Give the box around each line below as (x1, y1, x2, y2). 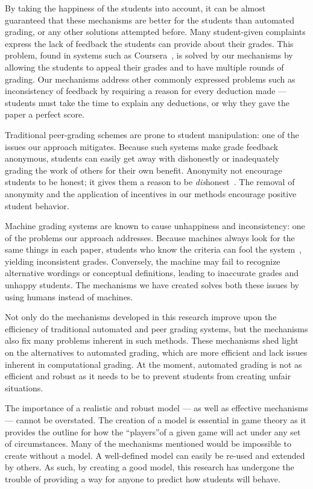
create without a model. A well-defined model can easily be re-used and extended (5, 449, 305, 461)
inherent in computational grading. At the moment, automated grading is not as (5, 358, 302, 370)
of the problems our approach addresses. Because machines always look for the (5, 231, 295, 244)
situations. (5, 381, 43, 394)
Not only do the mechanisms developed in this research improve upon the (5, 311, 277, 323)
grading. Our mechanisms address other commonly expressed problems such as (5, 72, 296, 85)
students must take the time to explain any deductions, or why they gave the (5, 96, 290, 109)
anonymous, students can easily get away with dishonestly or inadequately (5, 152, 280, 165)
